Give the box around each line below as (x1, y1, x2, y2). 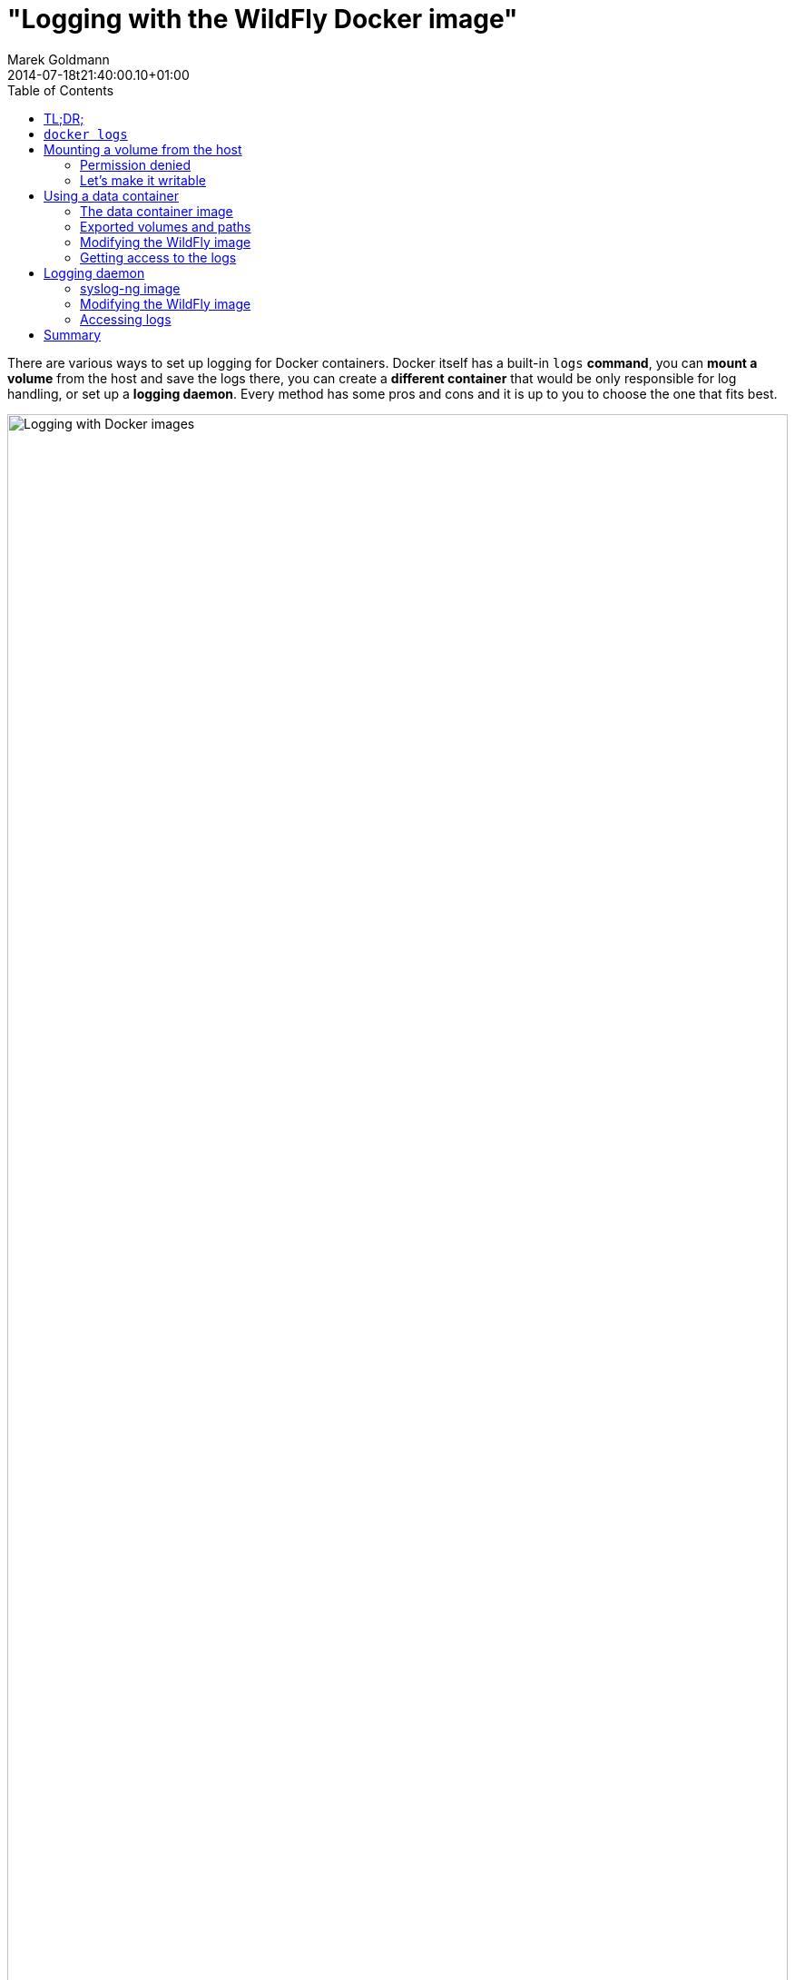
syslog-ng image (80, 280, 181, 296)
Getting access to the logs (80, 249, 237, 265)
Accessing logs (80, 311, 172, 327)
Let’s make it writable (80, 172, 206, 188)
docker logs (44, 126, 128, 142)
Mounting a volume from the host (44, 141, 242, 157)
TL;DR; (44, 110, 84, 126)
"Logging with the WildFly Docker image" (7, 4, 518, 35)
